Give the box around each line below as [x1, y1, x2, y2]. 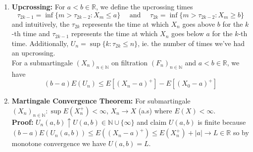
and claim [137, 116, 167, 127]
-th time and [11, 28, 50, 39]
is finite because [198, 116, 246, 127]
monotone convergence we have [11, 138, 106, 149]
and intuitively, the [11, 18, 70, 29]
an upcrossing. [11, 48, 55, 58]
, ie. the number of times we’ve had [138, 38, 245, 48]
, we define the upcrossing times [96, 1, 193, 11]
